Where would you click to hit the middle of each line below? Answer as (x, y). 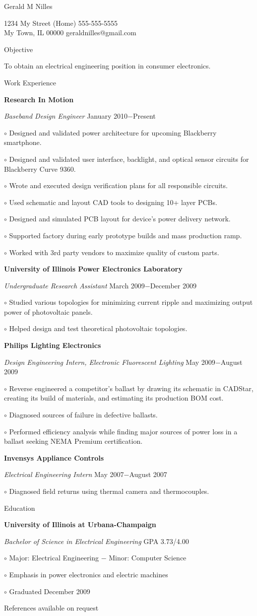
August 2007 (148, 474)
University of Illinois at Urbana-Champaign (80, 524)
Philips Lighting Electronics (53, 345)
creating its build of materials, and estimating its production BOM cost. (114, 398)
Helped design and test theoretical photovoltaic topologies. (98, 328)
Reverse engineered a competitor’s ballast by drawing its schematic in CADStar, (131, 388)
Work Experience (30, 82)
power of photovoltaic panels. (48, 311)
